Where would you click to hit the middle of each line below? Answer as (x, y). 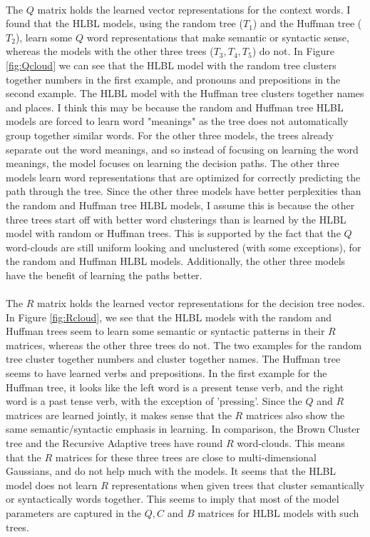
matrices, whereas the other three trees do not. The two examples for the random (184, 345)
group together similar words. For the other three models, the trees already (170, 135)
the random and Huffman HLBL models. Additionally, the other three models (176, 261)
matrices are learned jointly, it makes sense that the (119, 415)
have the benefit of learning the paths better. (104, 275)
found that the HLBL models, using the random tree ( (124, 23)
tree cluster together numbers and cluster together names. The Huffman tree (173, 359)
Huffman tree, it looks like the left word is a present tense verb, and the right (175, 387)
